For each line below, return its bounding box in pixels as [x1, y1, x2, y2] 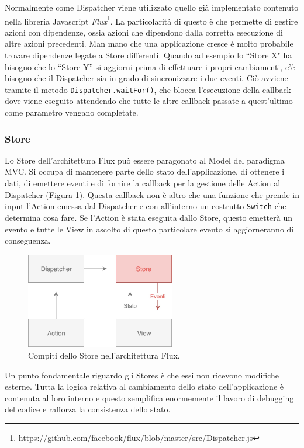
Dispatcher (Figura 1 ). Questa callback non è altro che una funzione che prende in [5, 188, 299, 200]
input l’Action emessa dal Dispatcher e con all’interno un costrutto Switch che [5, 200, 286, 212]
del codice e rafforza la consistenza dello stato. [5, 403, 171, 415]
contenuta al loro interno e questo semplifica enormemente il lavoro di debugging [5, 391, 294, 404]
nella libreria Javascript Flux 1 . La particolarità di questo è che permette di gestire [5, 13, 298, 27]
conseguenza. [5, 234, 51, 246]
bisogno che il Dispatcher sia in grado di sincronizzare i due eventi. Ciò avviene [5, 72, 288, 84]
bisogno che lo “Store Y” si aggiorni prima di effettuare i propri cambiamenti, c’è [5, 60, 295, 72]
